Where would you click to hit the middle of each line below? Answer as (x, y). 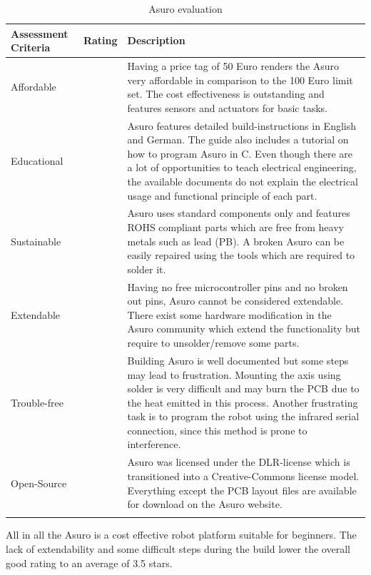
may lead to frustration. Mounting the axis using (234, 374)
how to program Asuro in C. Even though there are (240, 153)
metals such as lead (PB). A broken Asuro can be (236, 241)
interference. (154, 444)
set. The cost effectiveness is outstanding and (226, 94)
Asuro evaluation (185, 9)
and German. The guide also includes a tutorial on (238, 139)
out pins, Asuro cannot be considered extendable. (235, 301)
